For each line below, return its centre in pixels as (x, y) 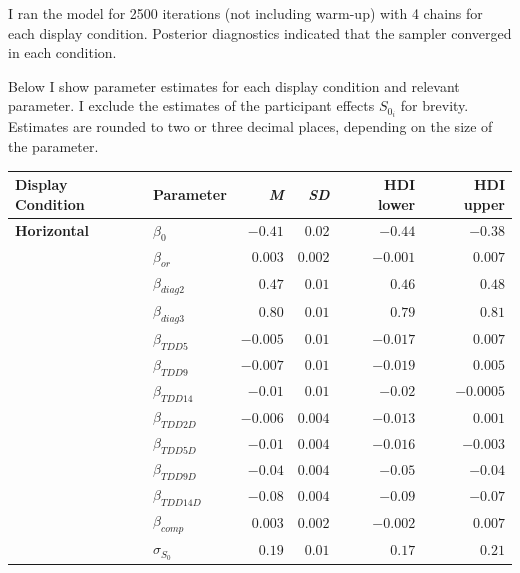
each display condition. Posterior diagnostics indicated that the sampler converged (260, 32)
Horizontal (52, 230)
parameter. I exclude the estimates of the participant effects (191, 105)
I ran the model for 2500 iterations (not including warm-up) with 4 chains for (245, 13)
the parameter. (53, 146)
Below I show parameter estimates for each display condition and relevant (234, 85)
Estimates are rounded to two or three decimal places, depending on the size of (250, 126)
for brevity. (434, 105)
